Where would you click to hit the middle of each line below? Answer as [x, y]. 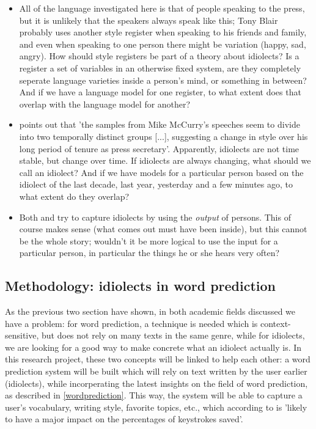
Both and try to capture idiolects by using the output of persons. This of [155, 217]
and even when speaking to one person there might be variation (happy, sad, [163, 44]
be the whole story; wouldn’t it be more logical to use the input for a [149, 240]
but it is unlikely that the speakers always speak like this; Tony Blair [149, 20]
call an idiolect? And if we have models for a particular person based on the [161, 172]
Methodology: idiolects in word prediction [141, 286]
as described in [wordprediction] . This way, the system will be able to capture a [154, 395]
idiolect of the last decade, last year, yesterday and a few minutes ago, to [156, 184]
